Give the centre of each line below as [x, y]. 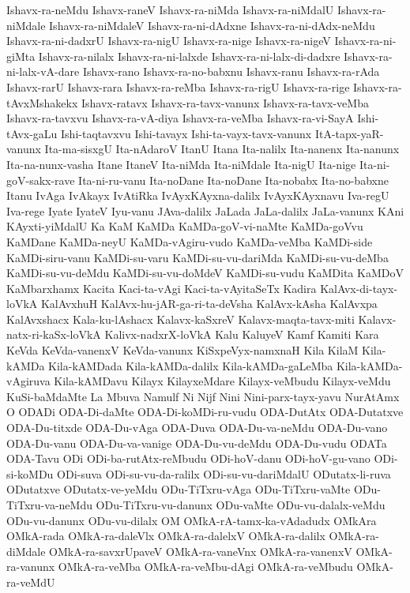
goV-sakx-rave [41, 180]
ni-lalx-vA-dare [43, 71]
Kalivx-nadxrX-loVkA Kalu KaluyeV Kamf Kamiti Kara [242, 334]
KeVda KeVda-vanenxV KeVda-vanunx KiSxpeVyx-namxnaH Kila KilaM [182, 350]
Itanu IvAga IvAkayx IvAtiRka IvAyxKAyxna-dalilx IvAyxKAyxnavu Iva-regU [198, 195]
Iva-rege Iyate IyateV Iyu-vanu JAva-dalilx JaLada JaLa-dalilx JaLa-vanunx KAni [205, 210]
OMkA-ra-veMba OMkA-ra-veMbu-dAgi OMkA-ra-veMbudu [205, 567]
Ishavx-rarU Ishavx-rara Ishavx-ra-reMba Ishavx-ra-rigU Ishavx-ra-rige [178, 86]
